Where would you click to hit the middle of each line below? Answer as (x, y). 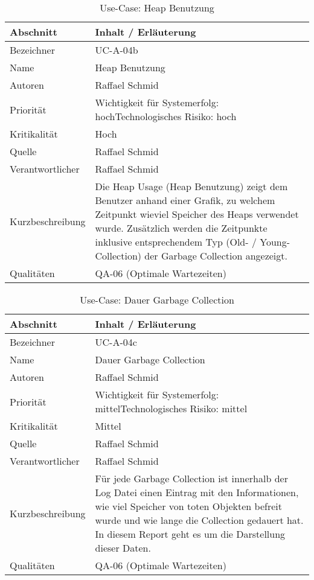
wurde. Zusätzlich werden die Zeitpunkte (181, 228)
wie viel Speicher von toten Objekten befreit (188, 506)
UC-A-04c (116, 342)
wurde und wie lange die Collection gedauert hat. (199, 520)
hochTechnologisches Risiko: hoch (166, 116)
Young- (275, 242)
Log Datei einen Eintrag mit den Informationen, (197, 492)
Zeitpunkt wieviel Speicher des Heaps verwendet (197, 214)
